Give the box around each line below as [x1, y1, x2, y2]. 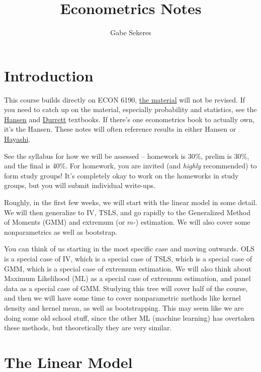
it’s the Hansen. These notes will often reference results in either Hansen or [4, 124, 236, 134]
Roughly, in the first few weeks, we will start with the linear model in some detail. [4, 197, 257, 207]
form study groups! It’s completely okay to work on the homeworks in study [4, 170, 239, 180]
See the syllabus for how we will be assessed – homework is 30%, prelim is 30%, [4, 150, 249, 161]
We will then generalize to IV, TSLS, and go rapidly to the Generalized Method [4, 207, 251, 217]
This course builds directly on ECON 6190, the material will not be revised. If [4, 94, 245, 105]
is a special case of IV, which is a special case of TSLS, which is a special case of [4, 253, 252, 263]
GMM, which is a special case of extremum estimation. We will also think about [4, 263, 251, 273]
